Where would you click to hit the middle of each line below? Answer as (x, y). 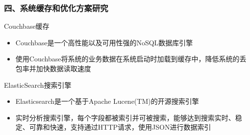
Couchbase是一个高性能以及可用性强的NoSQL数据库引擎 (104, 42)
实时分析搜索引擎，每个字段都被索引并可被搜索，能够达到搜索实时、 (125, 117)
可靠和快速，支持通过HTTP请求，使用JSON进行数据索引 (120, 127)
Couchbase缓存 (27, 26)
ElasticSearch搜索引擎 (38, 85)
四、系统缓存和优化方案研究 (56, 8)
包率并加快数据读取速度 (53, 68)
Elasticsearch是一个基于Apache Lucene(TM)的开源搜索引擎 (107, 101)
